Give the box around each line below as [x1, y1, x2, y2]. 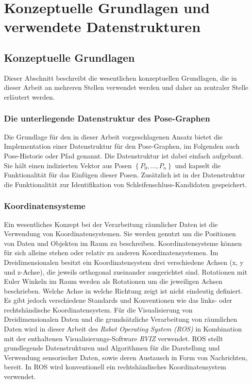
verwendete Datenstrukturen [4, 17, 201, 36]
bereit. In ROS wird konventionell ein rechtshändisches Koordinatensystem [4, 362, 226, 372]
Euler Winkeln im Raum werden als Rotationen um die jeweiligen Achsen [4, 276, 222, 286]
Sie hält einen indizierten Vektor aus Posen [4, 160, 132, 170]
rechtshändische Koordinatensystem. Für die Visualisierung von [4, 304, 193, 314]
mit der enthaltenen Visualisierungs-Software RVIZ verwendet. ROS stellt [4, 333, 223, 343]
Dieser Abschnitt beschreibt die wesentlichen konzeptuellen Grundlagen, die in [4, 72, 237, 83]
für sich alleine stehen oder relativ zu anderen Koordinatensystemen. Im [4, 247, 218, 258]
